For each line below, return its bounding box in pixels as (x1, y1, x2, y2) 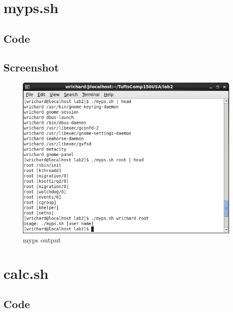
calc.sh (3, 263, 49, 283)
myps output (23, 235, 61, 245)
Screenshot (3, 59, 59, 74)
